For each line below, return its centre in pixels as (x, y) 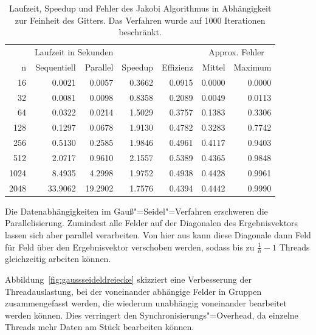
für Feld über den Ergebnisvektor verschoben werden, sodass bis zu (130, 247)
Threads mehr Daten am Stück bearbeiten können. (100, 327)
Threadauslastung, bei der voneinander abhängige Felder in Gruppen (133, 291)
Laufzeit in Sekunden (74, 52)
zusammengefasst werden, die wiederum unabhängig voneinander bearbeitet (146, 303)
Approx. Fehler (236, 52)
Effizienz (177, 67)
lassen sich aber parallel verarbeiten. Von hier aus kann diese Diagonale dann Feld (158, 234)
